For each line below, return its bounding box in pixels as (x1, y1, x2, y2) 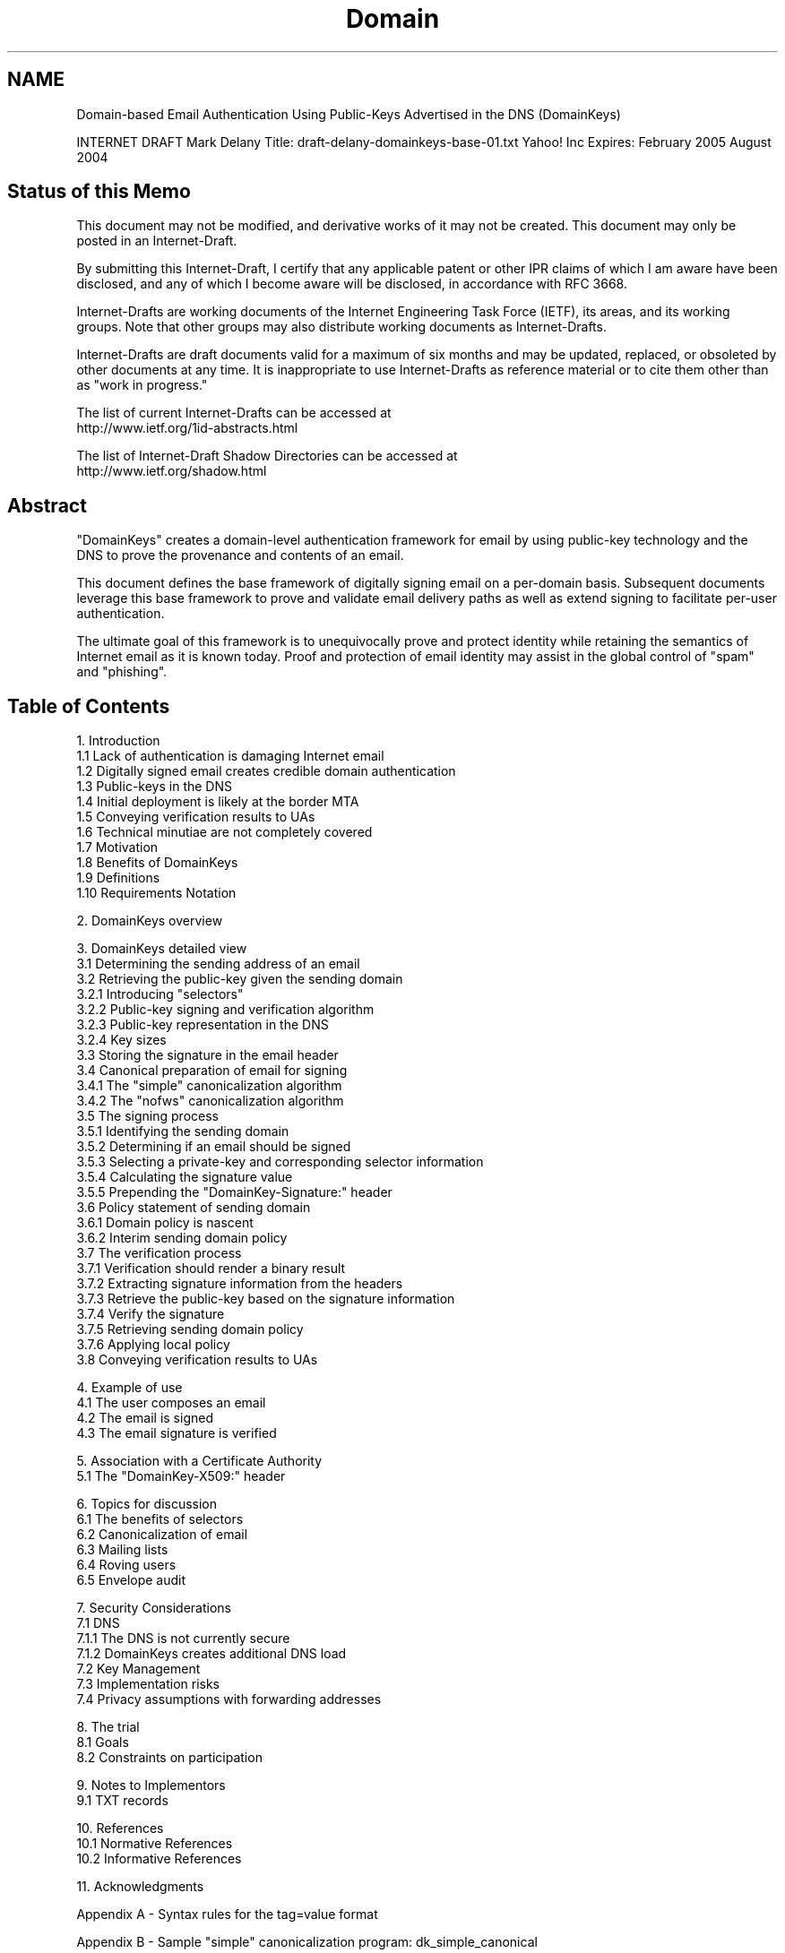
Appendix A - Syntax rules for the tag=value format (76, 1906, 378, 1923)
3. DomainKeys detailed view (76, 941, 247, 957)
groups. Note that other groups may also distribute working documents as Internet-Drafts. (76, 319, 607, 335)
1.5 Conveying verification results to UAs (76, 809, 315, 825)
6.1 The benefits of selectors (76, 1511, 244, 1527)
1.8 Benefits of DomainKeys (76, 855, 238, 871)
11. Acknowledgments (76, 1879, 204, 1895)
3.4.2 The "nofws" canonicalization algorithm (76, 1093, 344, 1109)
